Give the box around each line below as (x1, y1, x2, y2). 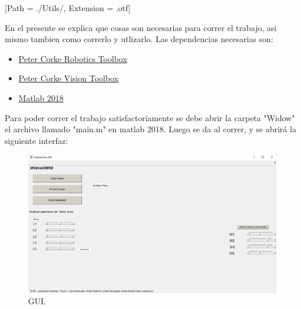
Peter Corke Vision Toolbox (18, 72, 119, 84)
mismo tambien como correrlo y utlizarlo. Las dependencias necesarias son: (5, 33, 273, 45)
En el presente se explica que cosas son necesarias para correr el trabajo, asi (5, 21, 277, 33)
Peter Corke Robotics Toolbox (18, 52, 128, 64)
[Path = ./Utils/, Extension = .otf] (5, 2, 131, 13)
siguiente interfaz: (5, 134, 68, 146)
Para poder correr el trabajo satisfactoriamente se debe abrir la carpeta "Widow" (5, 111, 295, 123)
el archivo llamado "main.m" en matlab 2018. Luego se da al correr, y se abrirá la (5, 123, 296, 135)
